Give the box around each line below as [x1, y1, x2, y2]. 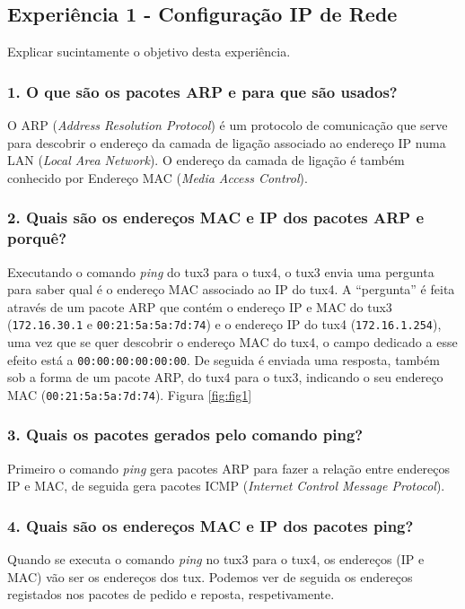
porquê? [7, 227, 67, 249]
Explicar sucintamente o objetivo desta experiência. [7, 42, 291, 61]
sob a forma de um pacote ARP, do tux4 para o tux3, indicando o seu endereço [7, 368, 443, 387]
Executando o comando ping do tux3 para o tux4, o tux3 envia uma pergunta [7, 262, 434, 281]
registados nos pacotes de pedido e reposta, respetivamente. [7, 585, 335, 604]
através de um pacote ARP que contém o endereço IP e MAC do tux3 [7, 297, 392, 316]
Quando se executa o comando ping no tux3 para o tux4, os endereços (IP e [7, 550, 425, 569]
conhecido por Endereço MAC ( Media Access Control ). [7, 168, 308, 187]
